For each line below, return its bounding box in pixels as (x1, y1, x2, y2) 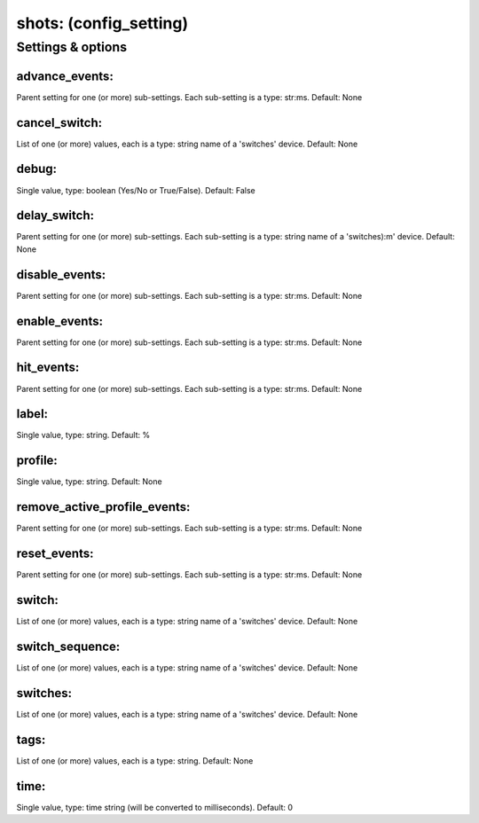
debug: (16, 161, 58, 176)
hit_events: (16, 360, 80, 375)
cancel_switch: (16, 115, 102, 130)
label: (16, 406, 49, 421)
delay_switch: (16, 208, 95, 223)
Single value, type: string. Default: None (16, 476, 163, 487)
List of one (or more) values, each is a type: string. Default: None (16, 755, 254, 766)
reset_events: (16, 546, 94, 561)
